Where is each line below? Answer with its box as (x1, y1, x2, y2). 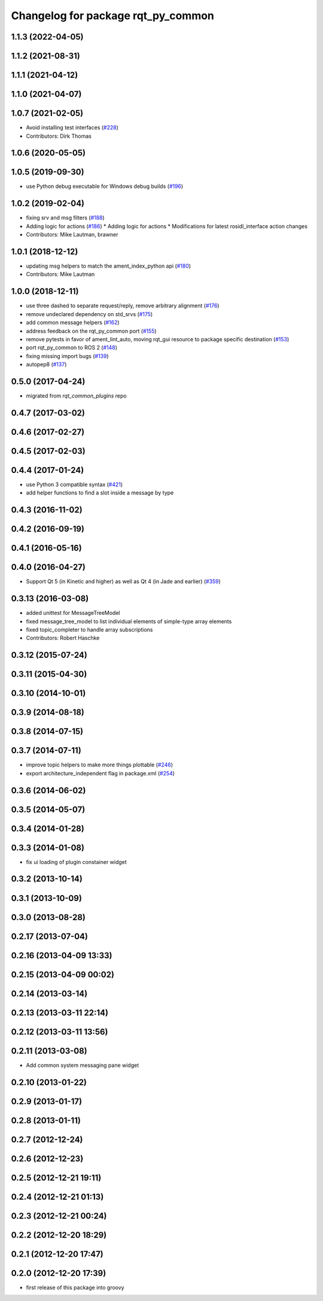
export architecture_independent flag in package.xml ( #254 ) (26, 769, 175, 777)
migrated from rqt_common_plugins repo (26, 392, 127, 399)
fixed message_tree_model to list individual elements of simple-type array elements (26, 617, 232, 625)
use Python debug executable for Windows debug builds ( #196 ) (26, 183, 184, 190)
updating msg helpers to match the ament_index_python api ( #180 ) (26, 262, 191, 269)
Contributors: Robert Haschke (26, 635, 100, 642)
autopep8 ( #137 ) (26, 361, 67, 368)
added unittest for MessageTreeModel (26, 609, 120, 617)
